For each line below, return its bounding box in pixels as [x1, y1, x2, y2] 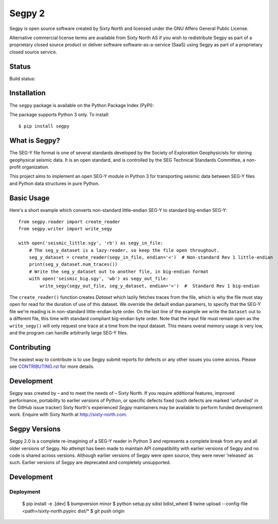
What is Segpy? [9, 136, 60, 145]
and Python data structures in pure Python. [9, 180, 100, 187]
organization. [22, 164, 49, 170]
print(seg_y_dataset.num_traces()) [28, 262, 118, 267]
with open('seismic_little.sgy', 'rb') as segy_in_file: [18, 240, 164, 246]
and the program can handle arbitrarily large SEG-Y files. [9, 329, 128, 335]
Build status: [9, 75, 36, 81]
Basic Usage [9, 194, 50, 202]
